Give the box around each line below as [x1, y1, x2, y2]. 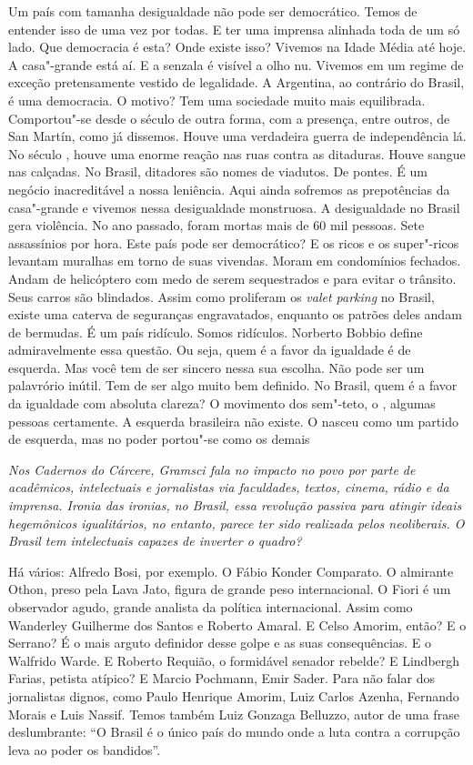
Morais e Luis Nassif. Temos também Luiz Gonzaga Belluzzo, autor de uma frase [8, 704, 459, 723]
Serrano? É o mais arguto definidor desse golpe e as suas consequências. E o [8, 633, 432, 652]
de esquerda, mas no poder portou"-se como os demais [8, 429, 310, 448]
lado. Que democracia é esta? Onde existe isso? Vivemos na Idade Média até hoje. [8, 37, 467, 56]
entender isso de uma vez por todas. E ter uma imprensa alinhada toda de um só [8, 19, 460, 38]
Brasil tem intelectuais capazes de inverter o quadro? [8, 531, 302, 550]
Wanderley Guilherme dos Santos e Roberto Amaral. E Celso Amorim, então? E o [8, 615, 467, 634]
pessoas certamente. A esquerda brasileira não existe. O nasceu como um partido [8, 411, 458, 430]
